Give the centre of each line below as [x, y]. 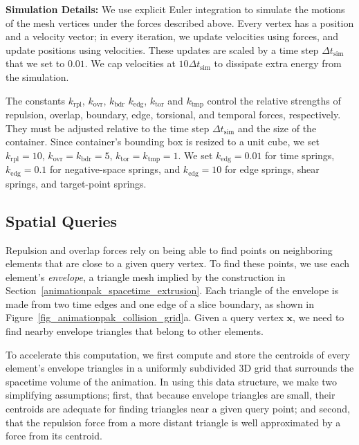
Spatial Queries [62, 220]
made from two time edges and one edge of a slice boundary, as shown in [160, 303]
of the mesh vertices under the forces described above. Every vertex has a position [180, 22]
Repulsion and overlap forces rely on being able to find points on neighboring [169, 249]
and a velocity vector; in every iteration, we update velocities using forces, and [172, 36]
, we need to [319, 317]
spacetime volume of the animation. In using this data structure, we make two [172, 381]
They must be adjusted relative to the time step [108, 128]
